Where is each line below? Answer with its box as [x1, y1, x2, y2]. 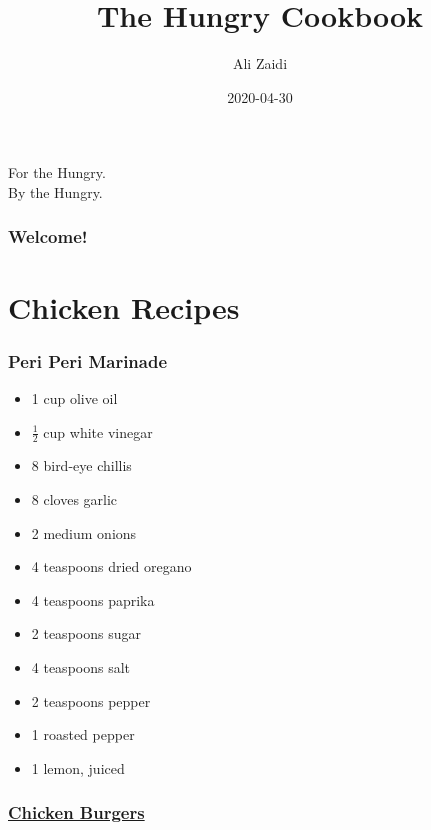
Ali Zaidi [232, 53, 288, 74]
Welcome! [8, 224, 88, 249]
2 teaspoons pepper [31, 690, 151, 711]
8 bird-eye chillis [31, 455, 132, 476]
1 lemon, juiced [31, 757, 125, 778]
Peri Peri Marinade [8, 348, 168, 373]
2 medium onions [31, 522, 137, 543]
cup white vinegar [43, 421, 153, 442]
